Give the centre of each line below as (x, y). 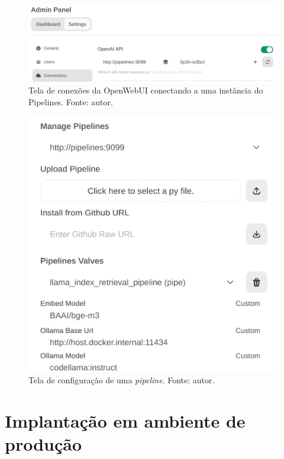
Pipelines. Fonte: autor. (71, 102)
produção (43, 443)
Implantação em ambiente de (125, 420)
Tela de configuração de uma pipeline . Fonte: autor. (122, 379)
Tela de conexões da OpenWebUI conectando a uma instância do (146, 90)
